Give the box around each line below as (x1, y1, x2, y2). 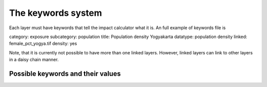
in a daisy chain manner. (9, 57, 59, 63)
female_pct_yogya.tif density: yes (9, 41, 77, 46)
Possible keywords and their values (9, 69, 121, 78)
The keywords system (9, 7, 102, 18)
